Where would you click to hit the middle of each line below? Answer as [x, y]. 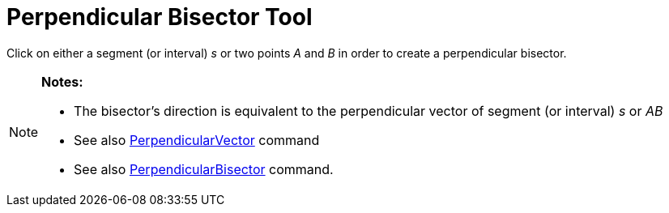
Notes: [62, 81]
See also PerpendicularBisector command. [204, 169]
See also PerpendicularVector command [197, 140]
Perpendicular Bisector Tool [160, 17]
